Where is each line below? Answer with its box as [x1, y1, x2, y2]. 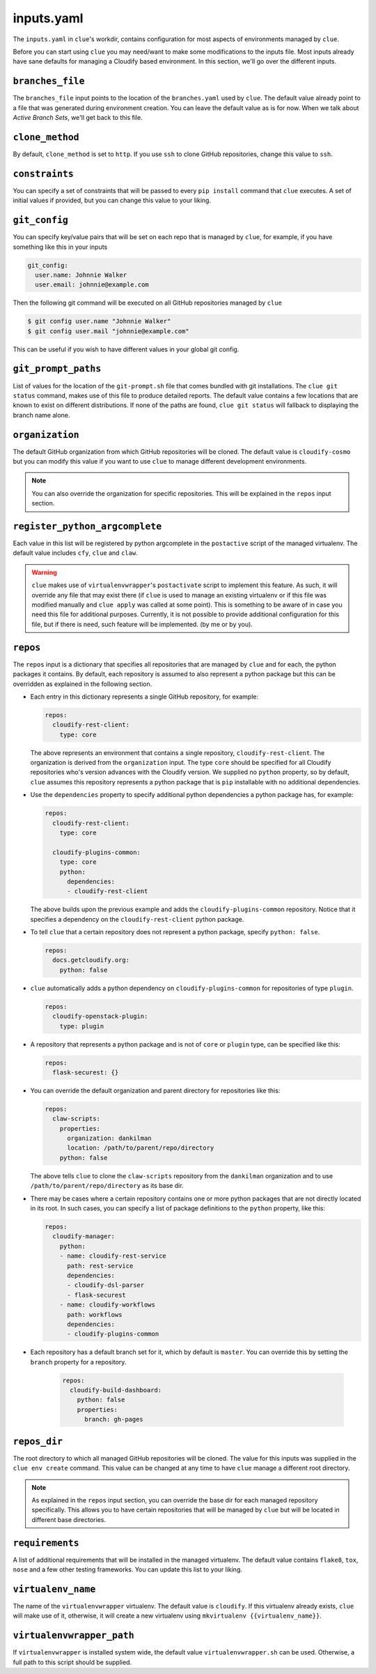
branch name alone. [13, 411, 70, 419]
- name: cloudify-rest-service [59, 1252, 166, 1260]
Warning [31, 568, 57, 577]
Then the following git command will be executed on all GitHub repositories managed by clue [13, 298, 282, 307]
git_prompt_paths [13, 363, 102, 374]
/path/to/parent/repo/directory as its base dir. [30, 1182, 184, 1190]
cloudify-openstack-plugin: [52, 1012, 148, 1021]
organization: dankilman [67, 1134, 152, 1143]
